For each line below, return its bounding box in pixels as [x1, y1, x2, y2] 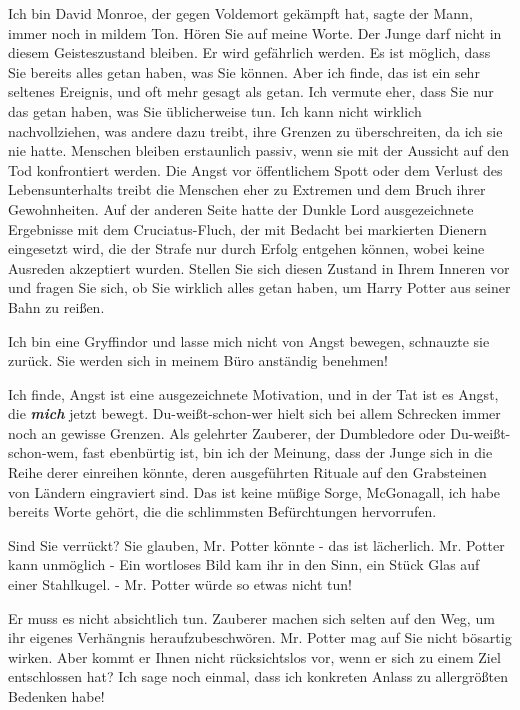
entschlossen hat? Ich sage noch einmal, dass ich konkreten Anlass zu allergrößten [8, 666, 509, 687]
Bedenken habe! [8, 686, 105, 706]
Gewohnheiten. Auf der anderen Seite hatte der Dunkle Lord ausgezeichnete [8, 198, 474, 219]
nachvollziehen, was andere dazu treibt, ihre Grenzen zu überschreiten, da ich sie [8, 120, 503, 141]
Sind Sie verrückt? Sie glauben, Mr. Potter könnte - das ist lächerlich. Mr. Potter [8, 534, 505, 555]
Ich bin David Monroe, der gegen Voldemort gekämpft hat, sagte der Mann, [8, 3, 473, 23]
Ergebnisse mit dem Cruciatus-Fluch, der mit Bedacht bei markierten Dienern [8, 218, 487, 239]
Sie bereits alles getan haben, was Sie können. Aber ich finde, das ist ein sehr [8, 61, 480, 82]
